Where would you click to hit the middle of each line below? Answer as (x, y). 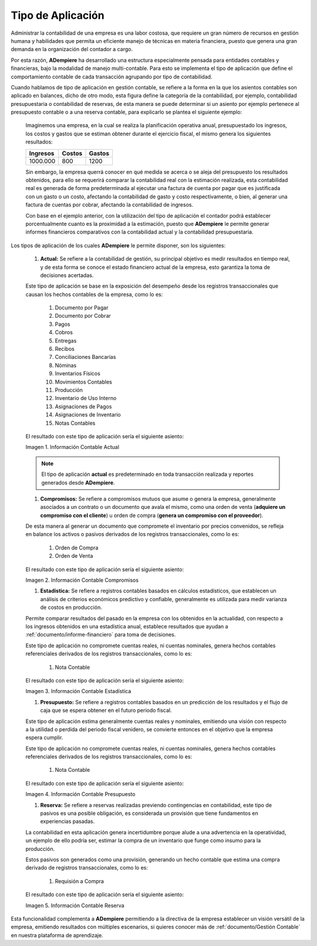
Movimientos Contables (84, 382)
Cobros (64, 332)
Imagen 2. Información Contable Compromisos (82, 580)
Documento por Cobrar (83, 316)
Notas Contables (75, 423)
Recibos (65, 349)
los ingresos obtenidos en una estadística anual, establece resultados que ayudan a (127, 626)
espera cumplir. (44, 738)
